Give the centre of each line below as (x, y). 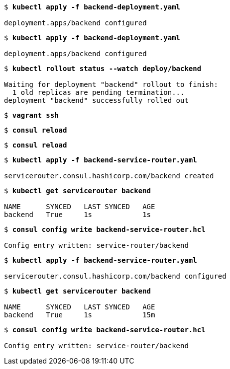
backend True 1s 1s (78, 215)
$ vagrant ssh (31, 115)
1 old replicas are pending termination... (98, 92)
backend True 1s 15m (80, 315)
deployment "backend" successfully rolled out (96, 100)
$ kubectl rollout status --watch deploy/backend (103, 69)
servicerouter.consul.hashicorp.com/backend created (109, 176)
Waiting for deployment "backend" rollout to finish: (111, 84)
